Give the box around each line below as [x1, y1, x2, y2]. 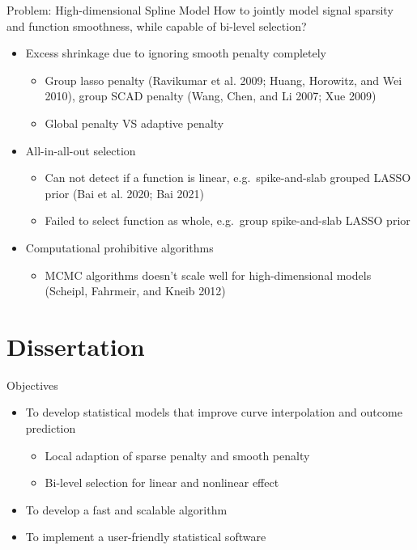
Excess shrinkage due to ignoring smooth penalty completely [25, 44, 326, 61]
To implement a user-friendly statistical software [25, 528, 266, 545]
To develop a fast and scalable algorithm [25, 501, 228, 518]
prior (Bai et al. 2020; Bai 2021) [45, 184, 205, 201]
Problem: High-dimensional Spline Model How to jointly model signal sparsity [6, 2, 394, 18]
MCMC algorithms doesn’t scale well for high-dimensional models [45, 266, 372, 283]
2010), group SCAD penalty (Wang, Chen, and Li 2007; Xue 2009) [45, 87, 377, 104]
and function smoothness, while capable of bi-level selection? [6, 17, 307, 34]
